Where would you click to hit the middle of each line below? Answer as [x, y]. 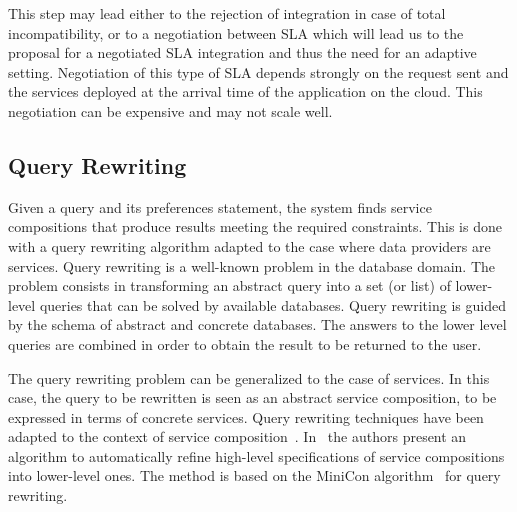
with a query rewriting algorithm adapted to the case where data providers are [249, 245]
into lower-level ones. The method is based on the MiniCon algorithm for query [254, 475]
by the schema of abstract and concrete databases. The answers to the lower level [257, 324]
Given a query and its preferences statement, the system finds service [220, 206]
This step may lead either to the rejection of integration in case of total [227, 13]
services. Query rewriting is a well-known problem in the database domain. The [251, 265]
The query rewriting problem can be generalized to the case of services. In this [249, 377]
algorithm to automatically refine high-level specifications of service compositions [256, 455]
